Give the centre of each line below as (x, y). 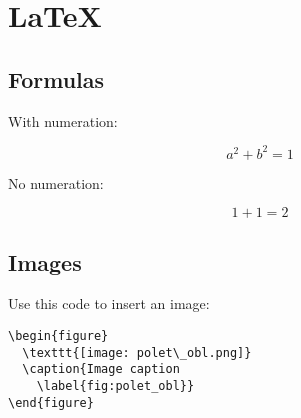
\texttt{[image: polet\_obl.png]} (137, 352)
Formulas (56, 78)
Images (45, 261)
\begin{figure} (58, 336)
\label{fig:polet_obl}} (115, 386)
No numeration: (56, 182)
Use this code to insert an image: (109, 303)
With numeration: (63, 120)
